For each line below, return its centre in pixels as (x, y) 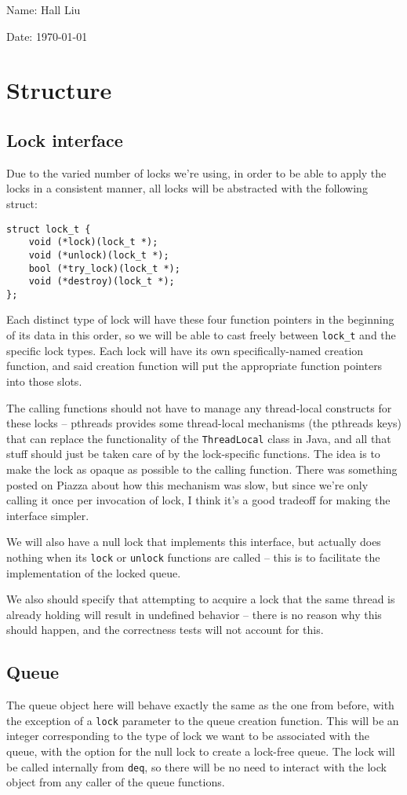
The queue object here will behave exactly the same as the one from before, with (200, 705)
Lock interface (65, 139)
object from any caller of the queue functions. (116, 782)
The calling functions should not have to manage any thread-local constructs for (199, 407)
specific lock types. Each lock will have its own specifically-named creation (185, 350)
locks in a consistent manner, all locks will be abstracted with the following (187, 188)
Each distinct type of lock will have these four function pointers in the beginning (200, 319)
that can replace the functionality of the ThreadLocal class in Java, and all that (199, 438)
